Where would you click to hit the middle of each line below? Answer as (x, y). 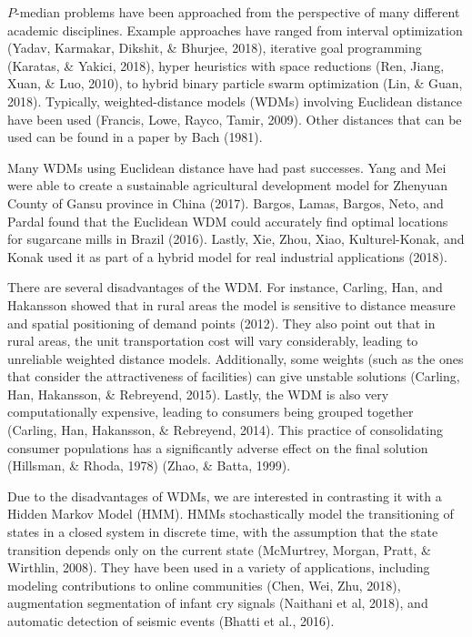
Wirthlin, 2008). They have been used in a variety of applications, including (219, 567)
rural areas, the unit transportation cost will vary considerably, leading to (213, 341)
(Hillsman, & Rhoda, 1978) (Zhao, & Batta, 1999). (149, 465)
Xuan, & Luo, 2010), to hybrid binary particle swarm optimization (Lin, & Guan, (235, 83)
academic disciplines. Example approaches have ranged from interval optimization (235, 30)
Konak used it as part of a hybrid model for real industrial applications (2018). (227, 256)
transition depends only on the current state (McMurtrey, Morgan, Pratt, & (219, 549)
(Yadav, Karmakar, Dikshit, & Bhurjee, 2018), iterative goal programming (215, 48)
